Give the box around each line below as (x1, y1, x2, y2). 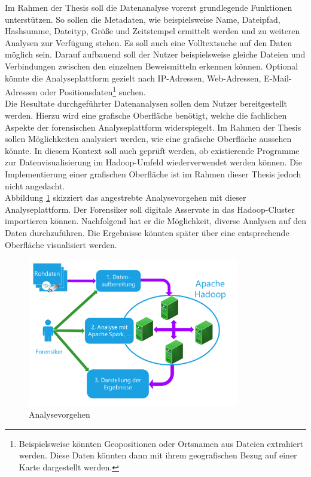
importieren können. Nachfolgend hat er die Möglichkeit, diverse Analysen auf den (5, 215, 306, 227)
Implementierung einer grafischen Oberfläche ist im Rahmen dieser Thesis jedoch (5, 167, 301, 180)
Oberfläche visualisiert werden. (5, 238, 117, 250)
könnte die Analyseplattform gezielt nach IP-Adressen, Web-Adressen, (5, 71, 261, 84)
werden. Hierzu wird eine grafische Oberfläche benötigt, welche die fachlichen (5, 109, 287, 121)
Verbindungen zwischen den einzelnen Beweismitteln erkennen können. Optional (5, 59, 298, 72)
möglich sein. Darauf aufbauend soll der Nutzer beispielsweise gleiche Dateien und (5, 48, 306, 61)
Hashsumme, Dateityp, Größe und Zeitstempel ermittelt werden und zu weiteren (5, 25, 300, 37)
